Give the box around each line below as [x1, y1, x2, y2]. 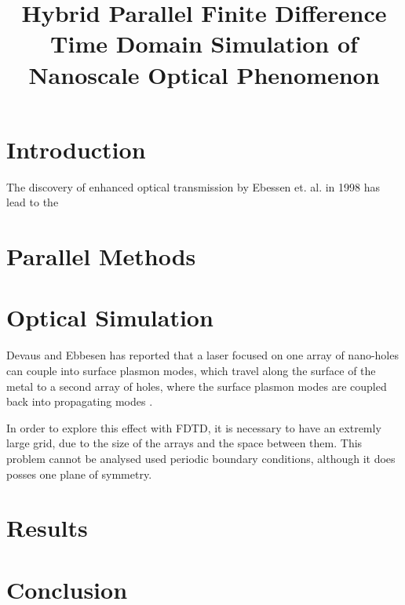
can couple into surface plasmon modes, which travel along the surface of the [6, 362, 376, 378]
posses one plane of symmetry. [6, 465, 152, 482]
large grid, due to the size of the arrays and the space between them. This [6, 435, 363, 451]
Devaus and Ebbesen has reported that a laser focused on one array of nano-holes [6, 347, 399, 363]
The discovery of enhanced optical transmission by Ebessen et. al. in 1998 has [6, 178, 381, 195]
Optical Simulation [6, 301, 213, 333]
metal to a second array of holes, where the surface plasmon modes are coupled [6, 377, 387, 394]
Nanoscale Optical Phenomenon [28, 58, 380, 90]
